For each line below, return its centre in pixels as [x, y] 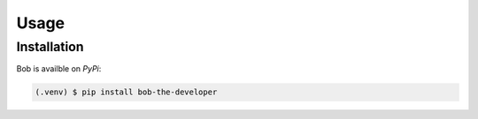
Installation [50, 47]
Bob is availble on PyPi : [59, 69]
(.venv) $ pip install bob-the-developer [126, 92]
